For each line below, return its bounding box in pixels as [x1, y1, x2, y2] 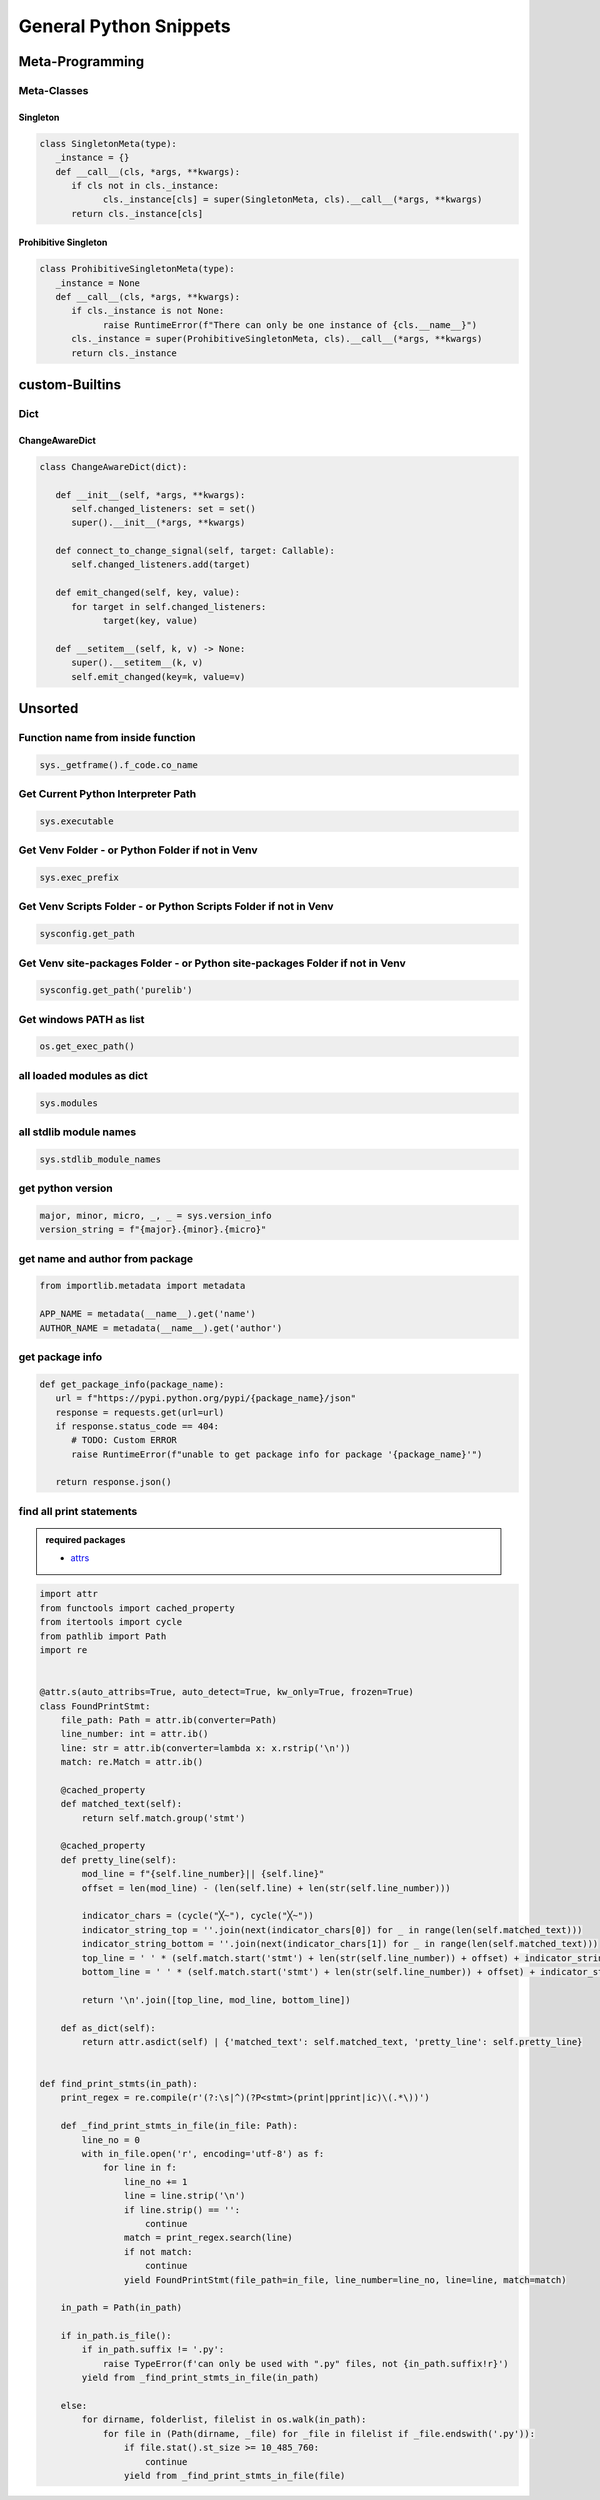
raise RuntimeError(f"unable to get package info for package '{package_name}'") [71, 1448, 483, 1460]
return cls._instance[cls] [71, 208, 204, 219]
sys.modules [39, 1097, 99, 1109]
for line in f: [102, 2162, 177, 2174]
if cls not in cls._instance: [71, 180, 220, 191]
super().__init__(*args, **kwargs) [71, 517, 246, 529]
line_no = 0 [81, 2134, 140, 2145]
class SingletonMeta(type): [39, 138, 177, 149]
